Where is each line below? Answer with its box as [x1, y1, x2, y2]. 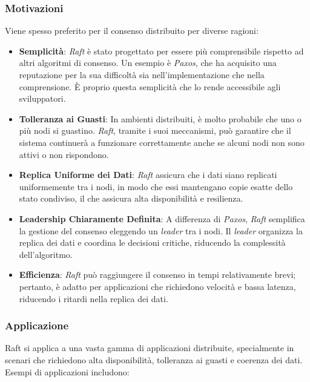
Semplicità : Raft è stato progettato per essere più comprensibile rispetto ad [19, 44, 304, 57]
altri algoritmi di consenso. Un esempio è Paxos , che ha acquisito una [19, 56, 277, 69]
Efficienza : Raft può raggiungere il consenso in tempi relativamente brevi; [19, 268, 296, 281]
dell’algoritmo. [19, 248, 73, 260]
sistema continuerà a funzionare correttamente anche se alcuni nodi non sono [19, 136, 305, 148]
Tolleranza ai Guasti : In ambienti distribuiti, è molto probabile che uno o [19, 112, 302, 125]
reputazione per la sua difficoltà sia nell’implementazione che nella [19, 68, 265, 81]
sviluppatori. [19, 92, 66, 105]
